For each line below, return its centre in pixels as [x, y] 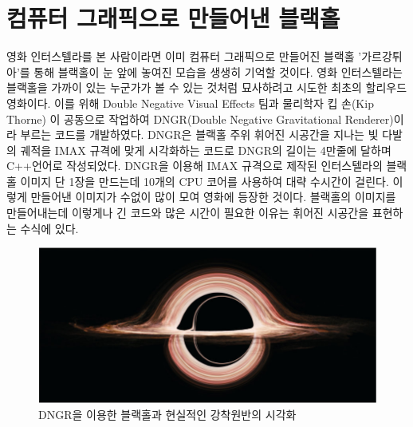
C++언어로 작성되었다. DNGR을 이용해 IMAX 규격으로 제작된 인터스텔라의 [195, 166]
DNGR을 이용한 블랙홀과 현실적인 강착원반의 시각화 [167, 414]
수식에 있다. [49, 228]
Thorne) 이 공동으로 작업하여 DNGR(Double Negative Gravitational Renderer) [200, 119]
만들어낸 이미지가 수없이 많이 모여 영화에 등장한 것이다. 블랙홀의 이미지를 [213, 197]
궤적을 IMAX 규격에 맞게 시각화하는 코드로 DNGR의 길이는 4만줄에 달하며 [206, 150]
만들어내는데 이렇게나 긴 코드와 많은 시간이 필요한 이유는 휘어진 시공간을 [188, 213]
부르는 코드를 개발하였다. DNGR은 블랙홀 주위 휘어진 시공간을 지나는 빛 [199, 134]
